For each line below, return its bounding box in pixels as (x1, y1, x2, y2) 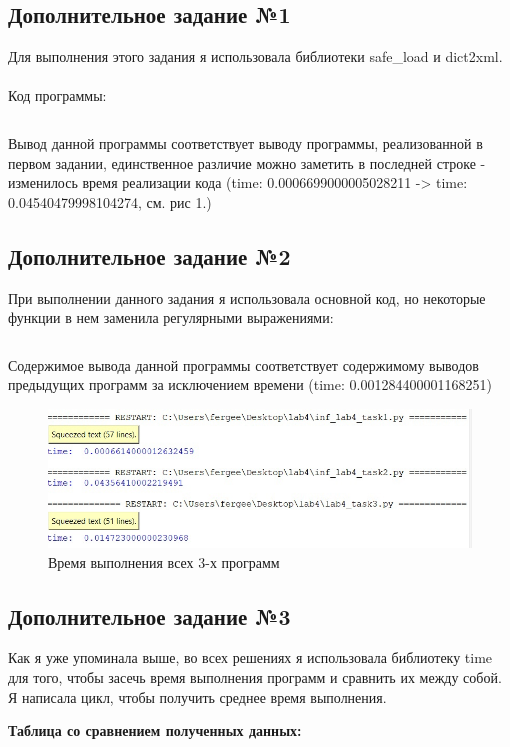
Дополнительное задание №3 (8, 600, 291, 631)
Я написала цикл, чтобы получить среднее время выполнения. (8, 686, 387, 707)
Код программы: (8, 85, 107, 106)
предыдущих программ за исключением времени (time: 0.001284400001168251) (8, 374, 492, 395)
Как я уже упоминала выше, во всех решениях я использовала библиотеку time (8, 647, 493, 668)
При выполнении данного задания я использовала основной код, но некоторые (8, 287, 486, 308)
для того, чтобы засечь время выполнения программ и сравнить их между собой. (8, 666, 502, 687)
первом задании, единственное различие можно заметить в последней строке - (8, 152, 486, 173)
